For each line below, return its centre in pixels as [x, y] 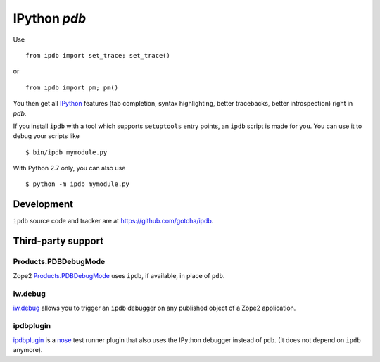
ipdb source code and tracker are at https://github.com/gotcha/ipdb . [113, 221]
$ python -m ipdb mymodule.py [78, 184]
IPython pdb [50, 18]
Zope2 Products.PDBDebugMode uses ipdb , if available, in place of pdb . [119, 275]
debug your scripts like [46, 136]
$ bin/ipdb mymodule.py [66, 152]
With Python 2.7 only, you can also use [69, 168]
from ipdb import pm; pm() [72, 87]
